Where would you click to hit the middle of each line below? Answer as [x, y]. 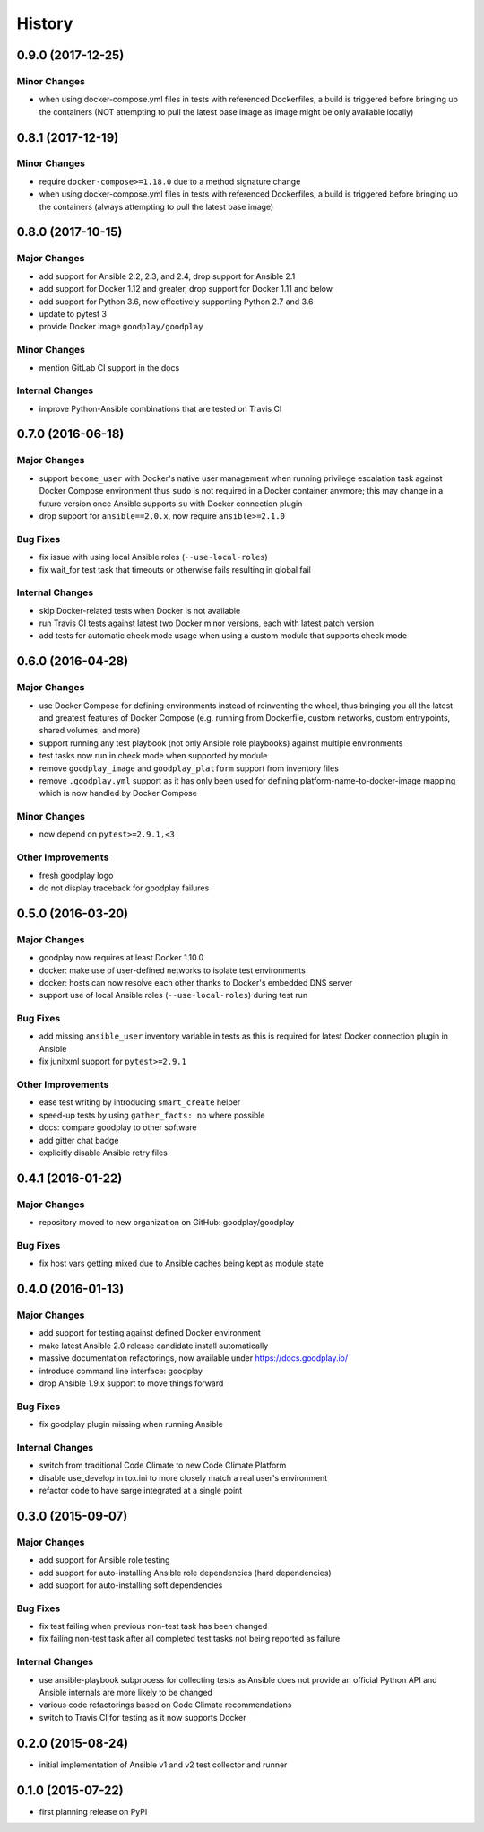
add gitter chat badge [79, 1140]
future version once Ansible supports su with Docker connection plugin [171, 504]
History [45, 23]
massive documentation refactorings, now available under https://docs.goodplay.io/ [194, 1358]
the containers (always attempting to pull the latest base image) [156, 206]
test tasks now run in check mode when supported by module [153, 756]
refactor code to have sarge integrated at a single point [141, 1491]
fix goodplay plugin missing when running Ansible [131, 1424]
